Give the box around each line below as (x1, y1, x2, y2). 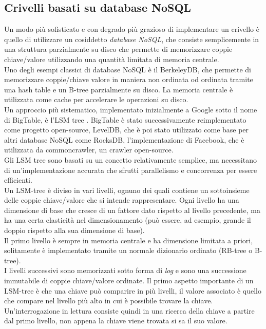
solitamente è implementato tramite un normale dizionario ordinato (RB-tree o (4, 245, 253, 256)
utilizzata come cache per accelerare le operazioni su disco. (4, 94, 188, 105)
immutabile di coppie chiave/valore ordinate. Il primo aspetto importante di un (4, 275, 254, 286)
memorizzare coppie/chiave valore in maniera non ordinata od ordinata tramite (4, 74, 253, 85)
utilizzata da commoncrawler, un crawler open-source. (4, 144, 174, 155)
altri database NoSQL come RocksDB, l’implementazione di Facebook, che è (4, 134, 244, 145)
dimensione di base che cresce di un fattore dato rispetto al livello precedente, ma (4, 204, 260, 215)
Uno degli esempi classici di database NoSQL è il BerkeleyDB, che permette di (4, 64, 251, 74)
